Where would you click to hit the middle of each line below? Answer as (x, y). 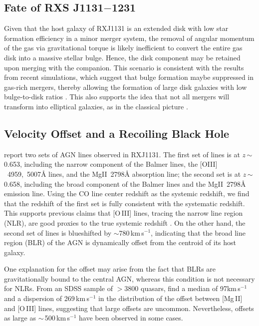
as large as (20, 318)
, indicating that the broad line (198, 232)
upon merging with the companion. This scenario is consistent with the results (124, 67)
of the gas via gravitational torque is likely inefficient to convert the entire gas (123, 48)
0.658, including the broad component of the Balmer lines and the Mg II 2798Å (125, 183)
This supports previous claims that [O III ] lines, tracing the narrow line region (124, 213)
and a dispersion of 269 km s (47, 298)
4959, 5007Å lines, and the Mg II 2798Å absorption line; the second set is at (124, 173)
